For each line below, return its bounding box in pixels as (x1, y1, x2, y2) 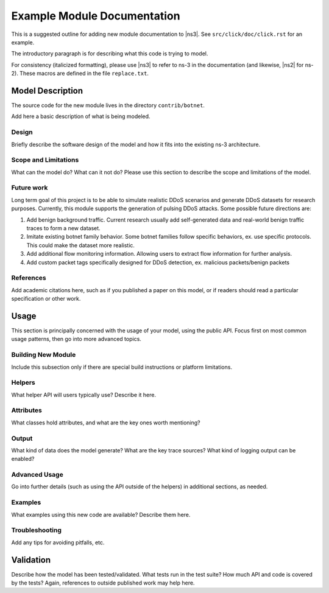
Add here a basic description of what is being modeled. (11, 113, 150, 120)
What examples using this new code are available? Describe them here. (11, 511, 191, 518)
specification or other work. (11, 295, 81, 303)
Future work (11, 183, 48, 192)
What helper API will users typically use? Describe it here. (11, 391, 157, 398)
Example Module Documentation (11, 9, 180, 23)
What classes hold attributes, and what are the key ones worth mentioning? (11, 419, 200, 426)
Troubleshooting (11, 526, 62, 535)
